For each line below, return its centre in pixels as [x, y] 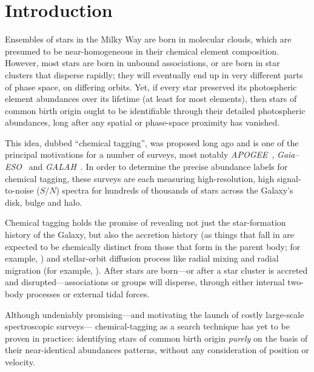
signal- [289, 178]
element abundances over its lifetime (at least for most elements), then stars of [151, 99]
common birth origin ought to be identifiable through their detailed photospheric [155, 110]
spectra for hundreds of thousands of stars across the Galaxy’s [178, 190]
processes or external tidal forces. [88, 294]
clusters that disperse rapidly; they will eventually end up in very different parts [154, 74]
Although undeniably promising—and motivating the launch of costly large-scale [155, 314]
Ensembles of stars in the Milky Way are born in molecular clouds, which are [148, 39]
